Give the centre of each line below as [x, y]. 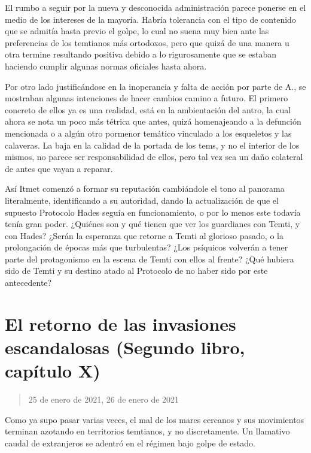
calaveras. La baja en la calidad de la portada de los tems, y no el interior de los [152, 145]
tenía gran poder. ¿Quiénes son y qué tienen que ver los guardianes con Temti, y [153, 224]
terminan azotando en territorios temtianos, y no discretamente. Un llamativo [147, 431]
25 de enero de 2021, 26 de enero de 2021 [104, 399]
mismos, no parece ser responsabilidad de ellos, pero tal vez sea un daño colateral [154, 157]
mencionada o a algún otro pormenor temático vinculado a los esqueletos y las [148, 133]
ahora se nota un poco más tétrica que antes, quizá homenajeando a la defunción [153, 121]
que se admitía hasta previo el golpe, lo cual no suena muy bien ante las [137, 31]
